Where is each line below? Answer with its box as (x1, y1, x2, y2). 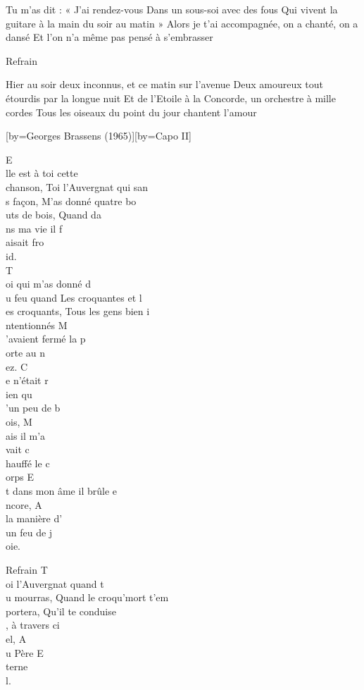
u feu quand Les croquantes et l (6, 290, 142, 304)
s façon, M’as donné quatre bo (6, 193, 137, 208)
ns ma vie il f (6, 221, 63, 235)
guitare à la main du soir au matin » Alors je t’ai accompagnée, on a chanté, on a (6, 16, 358, 30)
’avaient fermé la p (6, 331, 86, 346)
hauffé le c (6, 455, 50, 470)
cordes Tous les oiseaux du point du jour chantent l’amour (6, 104, 257, 119)
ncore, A (6, 497, 42, 512)
